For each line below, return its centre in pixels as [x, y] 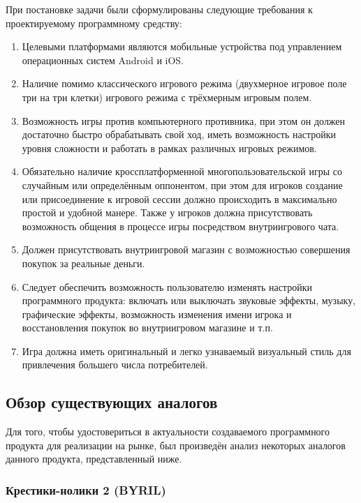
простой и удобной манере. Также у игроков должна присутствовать [167, 212]
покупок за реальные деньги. [83, 263]
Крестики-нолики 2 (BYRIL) [86, 489]
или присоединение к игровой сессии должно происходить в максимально [179, 198]
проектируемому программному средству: [94, 23]
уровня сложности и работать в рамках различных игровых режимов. [169, 148]
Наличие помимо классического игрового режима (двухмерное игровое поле [184, 83]
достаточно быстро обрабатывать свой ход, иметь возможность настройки [179, 134]
